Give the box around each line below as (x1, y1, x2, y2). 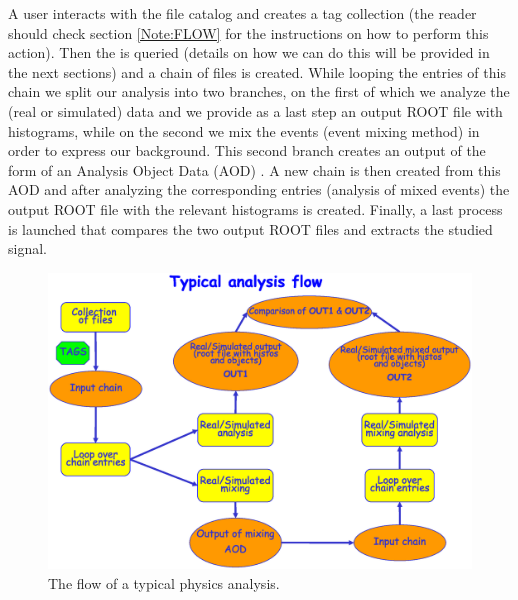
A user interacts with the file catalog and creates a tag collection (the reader (8, 3, 477, 23)
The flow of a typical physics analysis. (48, 572, 280, 593)
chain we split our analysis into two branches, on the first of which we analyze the (8, 81, 510, 102)
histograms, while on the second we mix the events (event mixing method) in (8, 120, 480, 141)
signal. (8, 238, 47, 259)
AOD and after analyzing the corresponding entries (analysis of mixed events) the (8, 179, 510, 200)
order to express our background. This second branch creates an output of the (8, 140, 486, 161)
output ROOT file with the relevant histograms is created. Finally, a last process (8, 198, 503, 219)
